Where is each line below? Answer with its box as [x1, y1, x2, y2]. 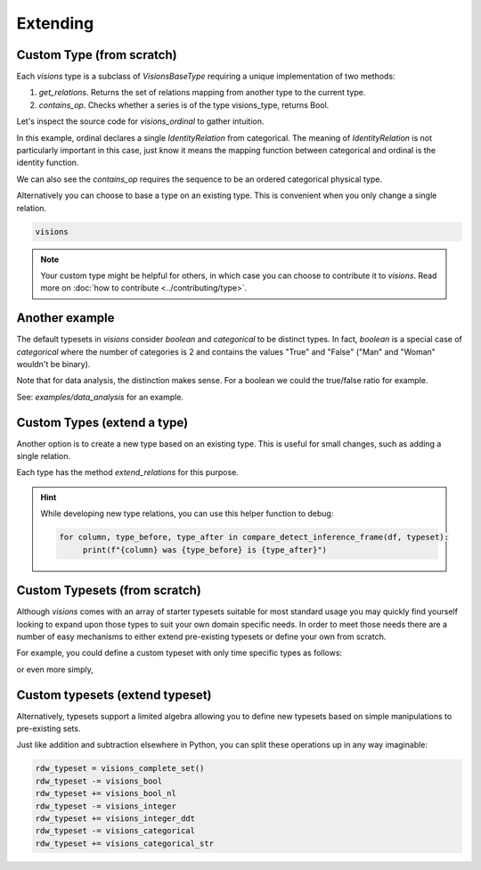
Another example [16, 310, 115, 325]
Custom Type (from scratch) [16, 47, 177, 62]
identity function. [16, 157, 79, 168]
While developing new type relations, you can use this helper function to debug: [40, 508, 334, 519]
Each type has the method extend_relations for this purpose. [16, 467, 240, 478]
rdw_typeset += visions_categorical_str [35, 838, 214, 849]
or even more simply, [16, 664, 94, 675]
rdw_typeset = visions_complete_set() [35, 763, 205, 774]
